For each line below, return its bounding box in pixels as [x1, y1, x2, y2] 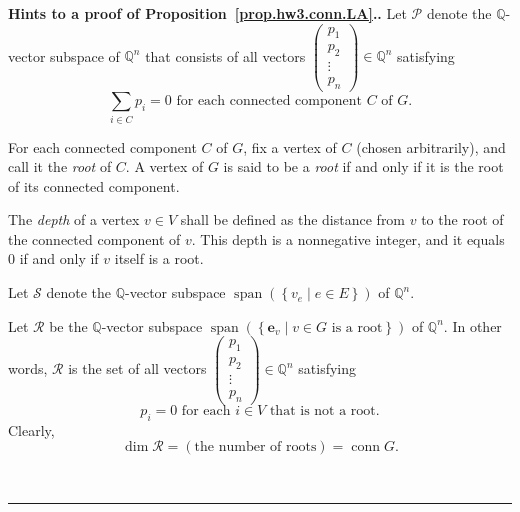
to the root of [421, 209, 504, 230]
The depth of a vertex [8, 209, 140, 230]
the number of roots [194, 440, 317, 455]
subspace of [50, 45, 120, 66]
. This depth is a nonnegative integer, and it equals [191, 228, 505, 249]
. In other [443, 315, 502, 336]
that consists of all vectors [145, 45, 306, 66]
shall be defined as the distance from [180, 209, 406, 230]
